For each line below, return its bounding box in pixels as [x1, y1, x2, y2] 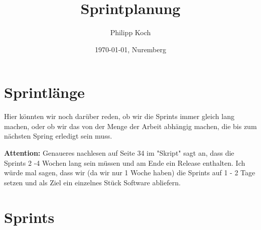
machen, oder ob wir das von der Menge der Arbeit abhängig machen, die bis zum [4, 121, 257, 131]
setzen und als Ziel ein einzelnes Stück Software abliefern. [4, 177, 181, 187]
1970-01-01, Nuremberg [94, 44, 166, 54]
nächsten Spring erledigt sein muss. [4, 131, 112, 141]
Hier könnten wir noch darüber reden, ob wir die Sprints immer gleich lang [4, 111, 234, 122]
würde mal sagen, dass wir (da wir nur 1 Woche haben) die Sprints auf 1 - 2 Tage [4, 167, 255, 178]
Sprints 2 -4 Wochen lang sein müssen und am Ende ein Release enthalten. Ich [4, 157, 245, 168]
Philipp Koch [110, 27, 151, 38]
